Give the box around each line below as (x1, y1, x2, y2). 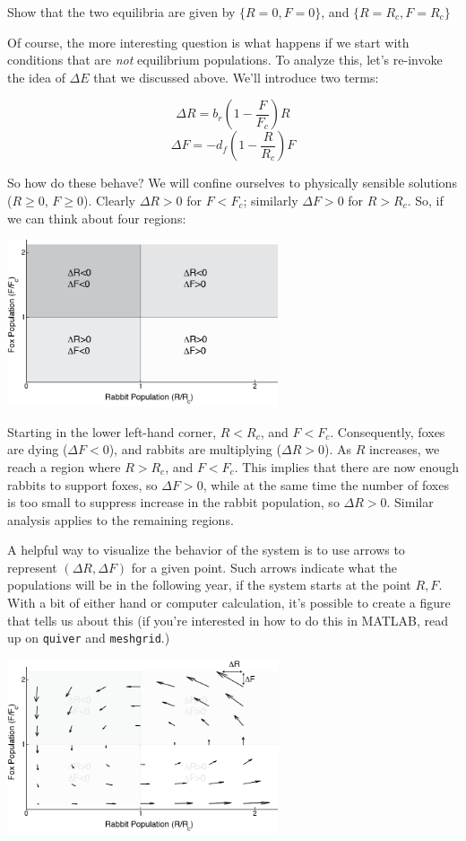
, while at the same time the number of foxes (203, 475, 449, 494)
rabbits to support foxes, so (7, 475, 158, 494)
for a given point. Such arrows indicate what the (131, 557, 397, 576)
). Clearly (82, 190, 135, 209)
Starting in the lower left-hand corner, (7, 422, 217, 441)
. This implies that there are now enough (234, 457, 459, 476)
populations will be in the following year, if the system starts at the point (7, 575, 411, 594)
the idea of (7, 67, 65, 86)
